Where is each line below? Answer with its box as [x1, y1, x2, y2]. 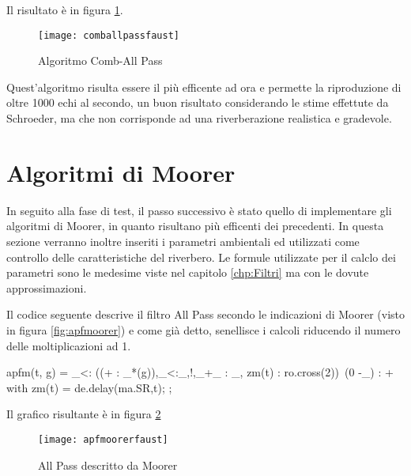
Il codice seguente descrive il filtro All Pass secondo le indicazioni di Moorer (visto [6, 306, 405, 323]
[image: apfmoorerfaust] [38, 433, 168, 445]
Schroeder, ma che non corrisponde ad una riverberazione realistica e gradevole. [6, 110, 392, 127]
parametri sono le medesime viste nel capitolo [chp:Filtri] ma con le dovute [6, 264, 369, 281]
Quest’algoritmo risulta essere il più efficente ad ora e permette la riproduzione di [6, 78, 402, 95]
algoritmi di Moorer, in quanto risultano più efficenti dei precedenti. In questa [6, 217, 384, 234]
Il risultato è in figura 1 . [6, 2, 123, 17]
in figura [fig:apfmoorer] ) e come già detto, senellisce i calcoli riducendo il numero [6, 321, 401, 338]
